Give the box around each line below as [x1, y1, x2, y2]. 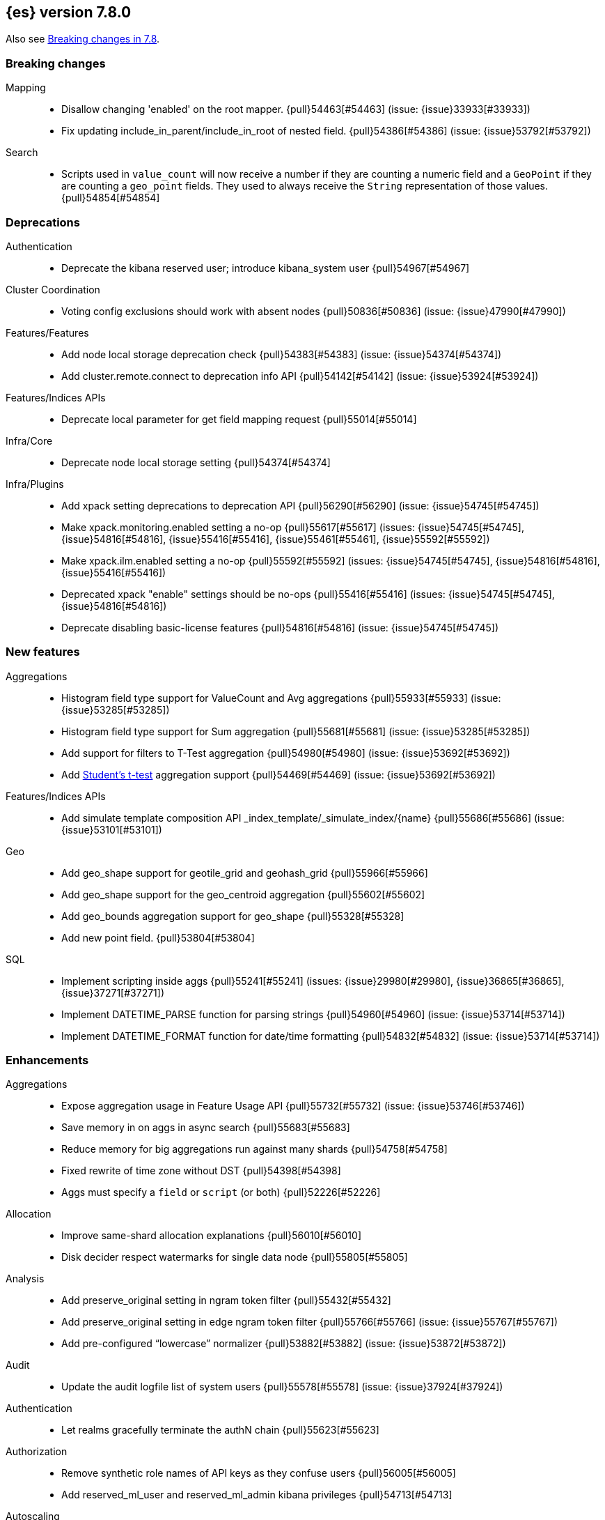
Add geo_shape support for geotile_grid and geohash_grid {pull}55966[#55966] [61, 866, 428, 879]
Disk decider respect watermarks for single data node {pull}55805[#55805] [61, 1251, 408, 1264]
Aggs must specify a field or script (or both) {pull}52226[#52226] [61, 1186, 381, 1199]
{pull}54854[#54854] [61, 192, 160, 204]
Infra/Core [6, 434, 53, 447]
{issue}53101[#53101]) [61, 823, 162, 836]
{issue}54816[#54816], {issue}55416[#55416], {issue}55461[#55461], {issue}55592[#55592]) [61, 532, 490, 545]
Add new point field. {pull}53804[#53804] [61, 931, 255, 944]
